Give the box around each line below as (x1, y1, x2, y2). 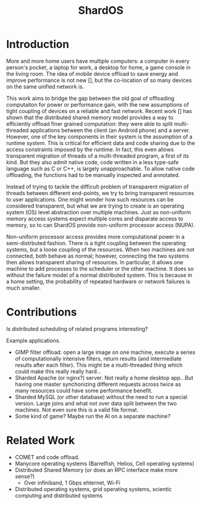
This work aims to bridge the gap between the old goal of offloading (6, 94, 175, 102)
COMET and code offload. (14, 453, 80, 460)
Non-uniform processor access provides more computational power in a (6, 233, 185, 240)
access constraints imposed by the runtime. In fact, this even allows (6, 146, 174, 153)
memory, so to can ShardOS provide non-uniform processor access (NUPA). (6, 221, 195, 229)
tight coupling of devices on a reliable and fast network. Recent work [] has (6, 107, 192, 114)
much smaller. (6, 284, 41, 291)
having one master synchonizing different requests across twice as (14, 380, 181, 388)
